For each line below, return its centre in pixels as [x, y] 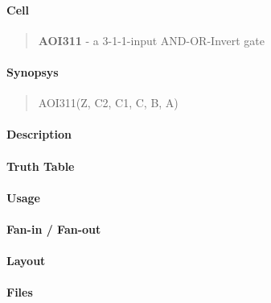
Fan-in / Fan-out [54, 228]
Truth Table [41, 166]
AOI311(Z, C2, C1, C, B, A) [108, 103]
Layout [26, 261]
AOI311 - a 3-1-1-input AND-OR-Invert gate [151, 40]
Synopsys [33, 71]
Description [39, 134]
